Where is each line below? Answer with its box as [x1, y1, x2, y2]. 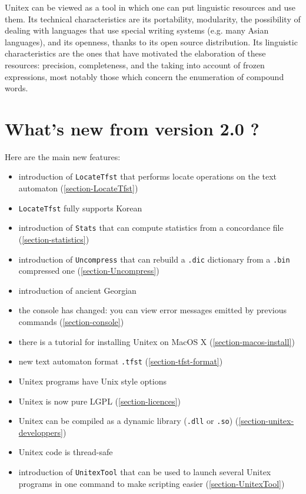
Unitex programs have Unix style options [18, 374, 167, 387]
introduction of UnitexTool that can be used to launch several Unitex [18, 465, 271, 478]
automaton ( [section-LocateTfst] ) [18, 182, 138, 194]
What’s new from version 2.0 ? [5, 116, 260, 140]
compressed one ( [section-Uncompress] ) [18, 264, 159, 277]
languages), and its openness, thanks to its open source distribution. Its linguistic [5, 35, 298, 48]
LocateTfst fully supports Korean [18, 201, 142, 214]
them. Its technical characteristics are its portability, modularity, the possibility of [5, 12, 301, 25]
